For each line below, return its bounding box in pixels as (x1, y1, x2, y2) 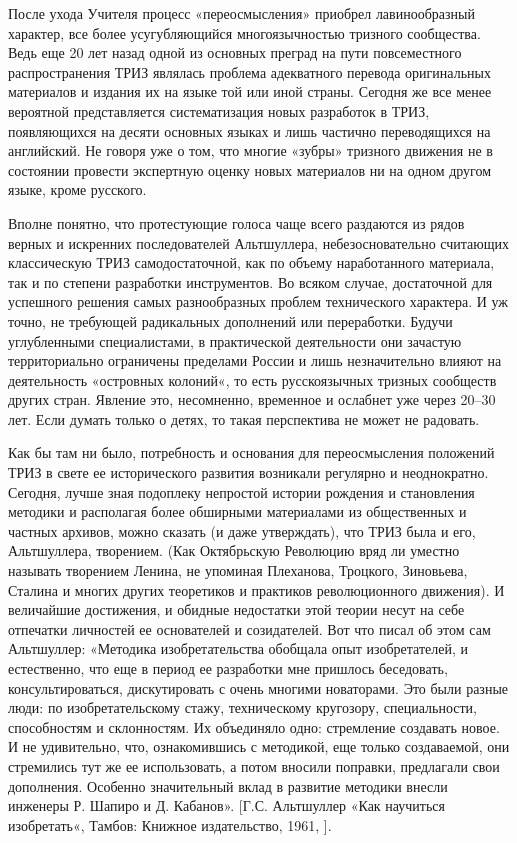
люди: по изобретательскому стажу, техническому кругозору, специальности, (8, 697, 477, 718)
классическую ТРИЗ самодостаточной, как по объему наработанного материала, (8, 252, 495, 273)
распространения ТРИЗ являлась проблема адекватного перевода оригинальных (8, 61, 491, 82)
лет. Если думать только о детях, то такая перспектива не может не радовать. (8, 408, 480, 429)
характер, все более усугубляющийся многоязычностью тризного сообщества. (8, 22, 481, 43)
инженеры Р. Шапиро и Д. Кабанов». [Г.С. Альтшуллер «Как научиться (8, 795, 445, 816)
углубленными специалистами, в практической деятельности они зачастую (8, 330, 462, 351)
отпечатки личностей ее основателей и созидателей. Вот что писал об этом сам (8, 618, 491, 639)
